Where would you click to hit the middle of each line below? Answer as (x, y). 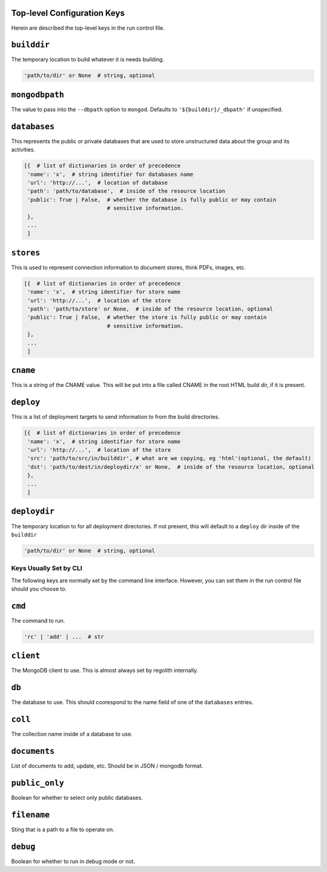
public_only (38, 783)
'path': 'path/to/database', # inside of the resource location (126, 191)
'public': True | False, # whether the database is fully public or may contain (152, 200)
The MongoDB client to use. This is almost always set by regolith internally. (105, 671)
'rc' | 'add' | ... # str (64, 636)
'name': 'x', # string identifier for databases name (111, 174)
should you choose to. (39, 589)
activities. (23, 150)
